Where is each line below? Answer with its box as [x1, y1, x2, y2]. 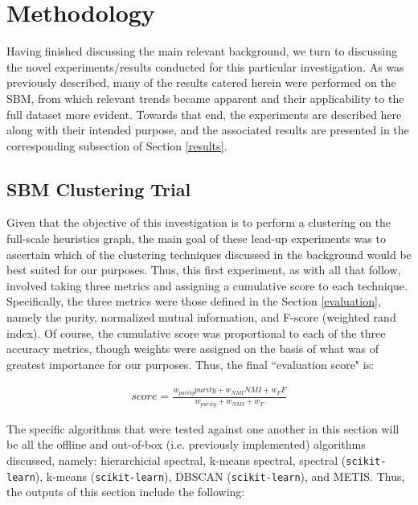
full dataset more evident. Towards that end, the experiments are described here [6, 105, 402, 122]
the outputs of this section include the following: [6, 483, 245, 500]
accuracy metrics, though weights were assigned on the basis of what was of [6, 340, 379, 357]
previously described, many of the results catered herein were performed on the [6, 74, 396, 91]
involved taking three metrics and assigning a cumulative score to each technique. [6, 277, 408, 294]
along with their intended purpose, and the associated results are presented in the [6, 121, 409, 138]
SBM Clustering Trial [6, 176, 191, 201]
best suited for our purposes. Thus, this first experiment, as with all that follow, [6, 261, 401, 278]
